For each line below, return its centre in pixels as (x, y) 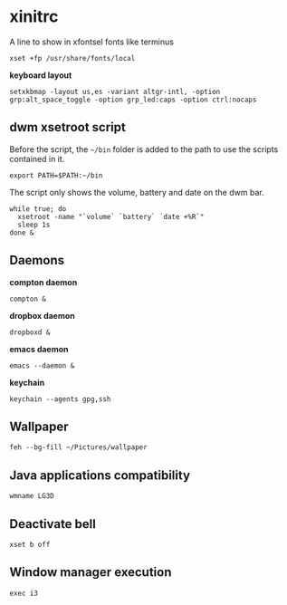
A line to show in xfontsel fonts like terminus (92, 42)
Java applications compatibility (100, 475)
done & (22, 233)
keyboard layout (41, 75)
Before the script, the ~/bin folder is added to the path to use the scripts (144, 149)
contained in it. (37, 158)
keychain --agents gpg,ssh (60, 399)
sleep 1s (34, 225)
